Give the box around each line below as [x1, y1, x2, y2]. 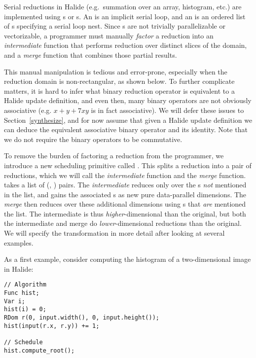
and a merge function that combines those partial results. [4, 49, 177, 60]
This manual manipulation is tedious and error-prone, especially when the [4, 66, 227, 76]
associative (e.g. [4, 105, 52, 115]
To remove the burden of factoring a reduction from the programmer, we [4, 150, 224, 161]
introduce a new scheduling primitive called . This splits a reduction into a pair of [4, 160, 252, 170]
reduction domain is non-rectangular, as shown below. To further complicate [4, 76, 235, 86]
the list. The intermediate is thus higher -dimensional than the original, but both [4, 208, 246, 218]
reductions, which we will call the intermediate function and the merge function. [4, 170, 246, 180]
